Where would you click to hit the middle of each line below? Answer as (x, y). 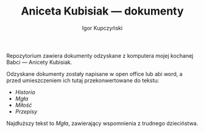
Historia (25, 92)
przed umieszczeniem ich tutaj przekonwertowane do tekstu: (83, 80)
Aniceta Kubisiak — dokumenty (102, 11)
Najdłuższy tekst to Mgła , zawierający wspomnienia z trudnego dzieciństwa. (102, 123)
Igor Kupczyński (102, 28)
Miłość (23, 105)
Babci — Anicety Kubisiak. (39, 62)
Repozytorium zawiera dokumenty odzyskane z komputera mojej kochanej (100, 55)
